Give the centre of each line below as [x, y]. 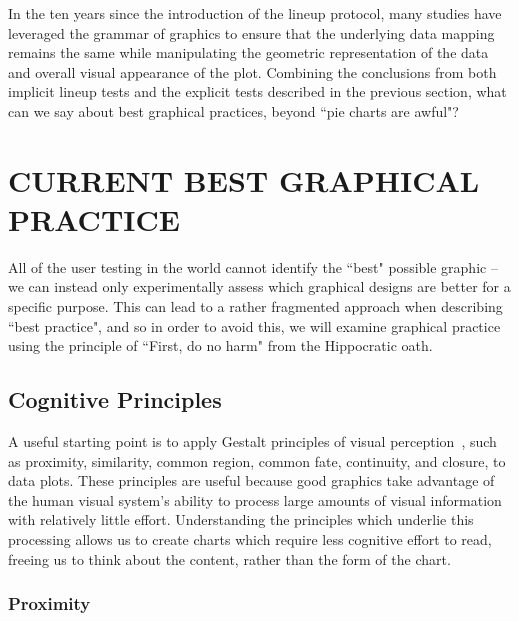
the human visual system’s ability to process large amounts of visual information [255, 499]
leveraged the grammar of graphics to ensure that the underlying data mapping [251, 32]
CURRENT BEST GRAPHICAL [244, 179]
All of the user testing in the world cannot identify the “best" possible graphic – [253, 266]
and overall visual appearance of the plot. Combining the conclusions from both [252, 71]
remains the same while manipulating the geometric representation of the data [248, 52]
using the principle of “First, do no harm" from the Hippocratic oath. [220, 345]
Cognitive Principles [115, 399]
